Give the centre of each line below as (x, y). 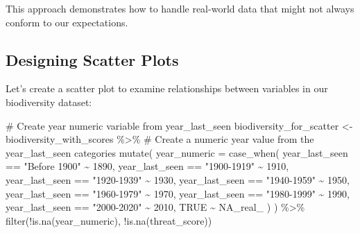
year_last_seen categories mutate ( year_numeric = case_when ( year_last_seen (177, 152)
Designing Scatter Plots (92, 59)
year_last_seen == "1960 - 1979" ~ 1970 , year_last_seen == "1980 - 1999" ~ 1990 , (178, 193)
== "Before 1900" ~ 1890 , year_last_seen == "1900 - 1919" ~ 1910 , (147, 166)
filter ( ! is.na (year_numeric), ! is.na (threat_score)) (109, 220)
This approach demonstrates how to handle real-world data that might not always (180, 8)
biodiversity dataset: (49, 102)
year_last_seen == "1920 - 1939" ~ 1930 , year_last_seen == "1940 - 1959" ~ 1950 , (178, 179)
